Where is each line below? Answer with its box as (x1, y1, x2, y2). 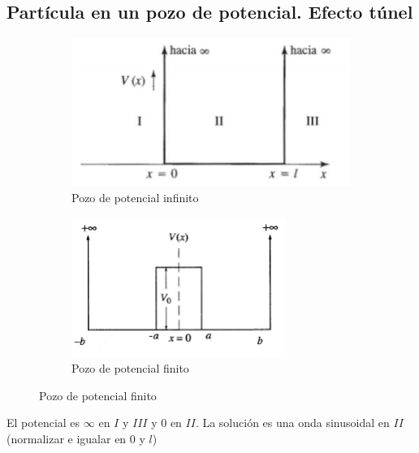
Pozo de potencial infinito (71, 189, 199, 206)
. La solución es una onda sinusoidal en (195, 414, 390, 431)
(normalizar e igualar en (6, 430, 127, 447)
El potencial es (6, 414, 80, 431)
